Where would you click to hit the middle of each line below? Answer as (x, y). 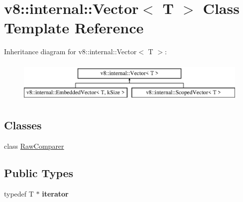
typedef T (19, 194)
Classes (23, 125)
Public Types (39, 173)
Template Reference (74, 28)
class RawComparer (34, 146)
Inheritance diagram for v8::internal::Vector (70, 51)
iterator (55, 194)
